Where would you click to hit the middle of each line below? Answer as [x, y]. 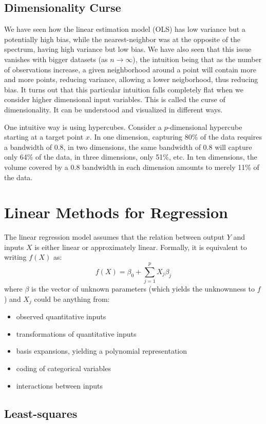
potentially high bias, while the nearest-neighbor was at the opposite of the [122, 39]
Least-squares [41, 413]
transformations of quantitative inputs [76, 333]
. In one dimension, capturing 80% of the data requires [176, 137]
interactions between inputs [59, 385]
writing [15, 257]
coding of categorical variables [63, 368]
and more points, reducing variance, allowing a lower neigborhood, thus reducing [131, 79]
